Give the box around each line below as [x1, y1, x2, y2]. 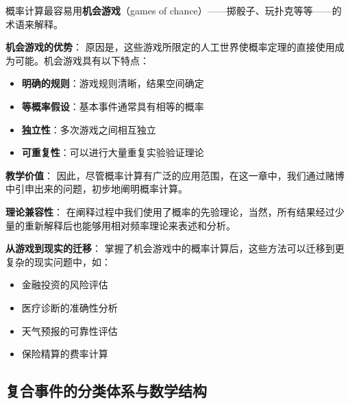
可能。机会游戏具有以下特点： [14, 53, 149, 67]
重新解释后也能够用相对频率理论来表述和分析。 [24, 218, 236, 232]
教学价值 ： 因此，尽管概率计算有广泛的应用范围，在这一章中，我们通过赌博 [5, 168, 345, 182]
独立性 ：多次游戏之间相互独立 [21, 122, 156, 136]
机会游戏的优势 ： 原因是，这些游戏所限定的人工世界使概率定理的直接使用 [5, 40, 335, 54]
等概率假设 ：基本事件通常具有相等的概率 [21, 99, 204, 113]
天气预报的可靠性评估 [21, 323, 118, 338]
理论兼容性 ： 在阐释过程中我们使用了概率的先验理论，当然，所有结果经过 [5, 204, 335, 218]
